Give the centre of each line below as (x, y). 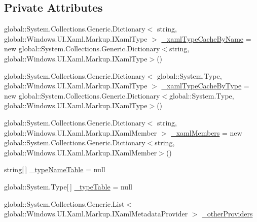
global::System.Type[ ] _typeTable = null (68, 186)
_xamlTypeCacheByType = (205, 86)
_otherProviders (227, 214)
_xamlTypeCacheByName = (206, 38)
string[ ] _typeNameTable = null (55, 169)
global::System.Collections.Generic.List (64, 203)
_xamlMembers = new (207, 132)
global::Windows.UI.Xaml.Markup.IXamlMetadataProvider (96, 214)
